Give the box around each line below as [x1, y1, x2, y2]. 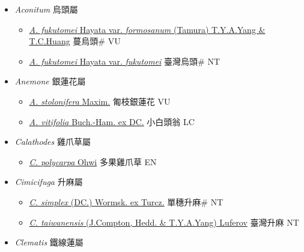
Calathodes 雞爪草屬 [14, 135, 91, 148]
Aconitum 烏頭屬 [14, 3, 78, 15]
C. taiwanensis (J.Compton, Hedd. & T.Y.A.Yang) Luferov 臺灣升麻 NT [29, 215, 299, 228]
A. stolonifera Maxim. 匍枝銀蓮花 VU [29, 95, 171, 107]
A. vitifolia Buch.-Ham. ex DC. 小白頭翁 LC [29, 115, 195, 127]
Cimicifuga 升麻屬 [14, 175, 83, 188]
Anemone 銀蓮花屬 [14, 75, 86, 87]
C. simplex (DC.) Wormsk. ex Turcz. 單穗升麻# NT [29, 195, 223, 208]
